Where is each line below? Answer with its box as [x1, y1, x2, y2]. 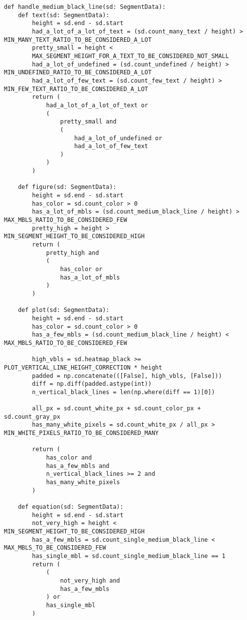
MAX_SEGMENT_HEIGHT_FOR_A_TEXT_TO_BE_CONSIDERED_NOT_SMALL [32, 52, 229, 60]
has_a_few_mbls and [46, 462, 110, 469]
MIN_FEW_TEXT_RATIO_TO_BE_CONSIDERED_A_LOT [4, 85, 148, 93]
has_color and [46, 454, 92, 462]
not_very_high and [60, 577, 120, 584]
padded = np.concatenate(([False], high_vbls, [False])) [32, 372, 222, 379]
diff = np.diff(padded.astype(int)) [32, 380, 152, 388]
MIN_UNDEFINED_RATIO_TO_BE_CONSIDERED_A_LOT [4, 69, 152, 76]
